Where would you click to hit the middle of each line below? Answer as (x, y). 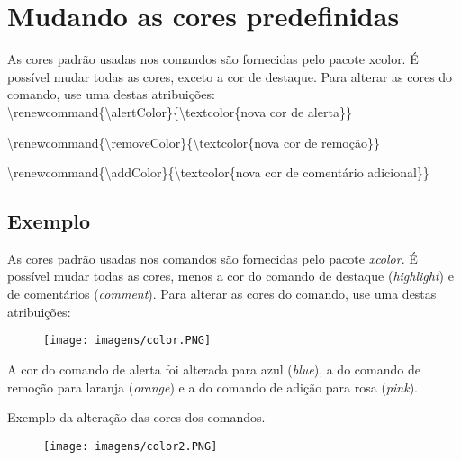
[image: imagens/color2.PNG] (131, 446)
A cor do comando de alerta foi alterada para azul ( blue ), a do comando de (214, 369)
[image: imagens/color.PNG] (127, 341)
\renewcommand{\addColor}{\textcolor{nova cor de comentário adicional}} (218, 172)
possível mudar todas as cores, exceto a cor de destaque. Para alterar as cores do (230, 76)
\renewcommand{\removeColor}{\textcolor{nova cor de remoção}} (194, 142)
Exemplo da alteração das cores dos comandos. (136, 417)
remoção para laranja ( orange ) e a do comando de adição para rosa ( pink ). (212, 387)
